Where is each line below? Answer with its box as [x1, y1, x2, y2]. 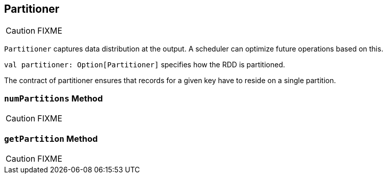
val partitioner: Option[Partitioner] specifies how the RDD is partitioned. [4, 60, 286, 69]
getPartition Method [4, 133, 98, 144]
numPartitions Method [4, 93, 103, 104]
